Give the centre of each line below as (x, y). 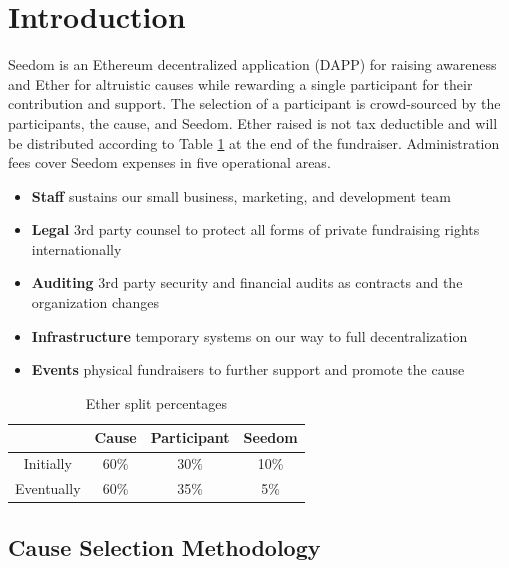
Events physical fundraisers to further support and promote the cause (248, 369)
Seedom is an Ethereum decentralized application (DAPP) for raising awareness (252, 64)
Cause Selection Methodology (164, 546)
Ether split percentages (156, 402)
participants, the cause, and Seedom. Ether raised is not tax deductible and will (253, 122)
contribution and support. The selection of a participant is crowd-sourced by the (254, 103)
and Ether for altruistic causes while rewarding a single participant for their (240, 83)
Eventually (48, 488)
